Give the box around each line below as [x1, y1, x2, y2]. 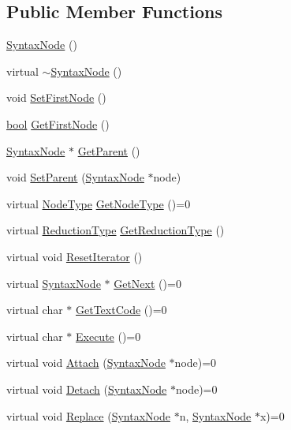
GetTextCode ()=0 [76, 301, 167, 318]
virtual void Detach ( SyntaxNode [6, 380, 167, 397]
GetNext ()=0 [114, 275, 181, 291]
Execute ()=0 [76, 327, 141, 344]
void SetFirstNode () [6, 89, 106, 106]
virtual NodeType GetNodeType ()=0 [6, 195, 191, 211]
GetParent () [77, 142, 140, 159]
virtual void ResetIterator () [6, 248, 143, 264]
